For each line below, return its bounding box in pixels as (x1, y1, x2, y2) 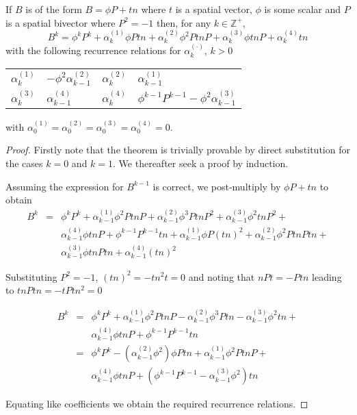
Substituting (5, 269, 57, 284)
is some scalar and (264, 2, 341, 16)
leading (312, 269, 342, 284)
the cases (5, 155, 43, 170)
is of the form (25, 2, 82, 16)
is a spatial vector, (175, 2, 252, 16)
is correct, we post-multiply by (153, 179, 281, 193)
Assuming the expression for (5, 179, 124, 193)
